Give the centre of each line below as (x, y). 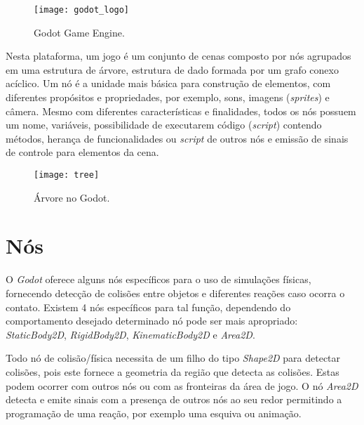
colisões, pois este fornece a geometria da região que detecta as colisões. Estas (173, 371)
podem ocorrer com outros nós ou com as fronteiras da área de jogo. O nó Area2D (182, 385)
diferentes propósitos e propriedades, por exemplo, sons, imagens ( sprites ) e (168, 97)
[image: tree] (67, 175)
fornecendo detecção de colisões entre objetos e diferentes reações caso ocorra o (175, 293)
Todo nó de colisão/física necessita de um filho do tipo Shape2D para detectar (173, 358)
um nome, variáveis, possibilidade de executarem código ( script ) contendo (164, 125)
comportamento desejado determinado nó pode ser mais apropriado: (152, 321)
